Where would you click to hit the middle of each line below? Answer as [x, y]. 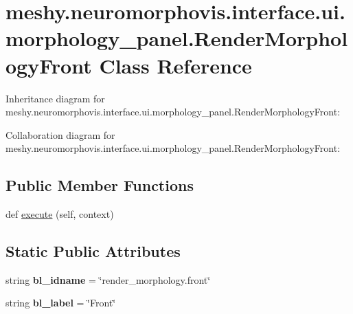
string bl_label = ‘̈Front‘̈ [61, 303]
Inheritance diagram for [55, 98]
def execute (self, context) [60, 214]
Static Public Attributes [93, 251]
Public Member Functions [100, 185]
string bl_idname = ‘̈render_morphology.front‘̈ [108, 279]
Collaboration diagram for [60, 134]
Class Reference [175, 65]
